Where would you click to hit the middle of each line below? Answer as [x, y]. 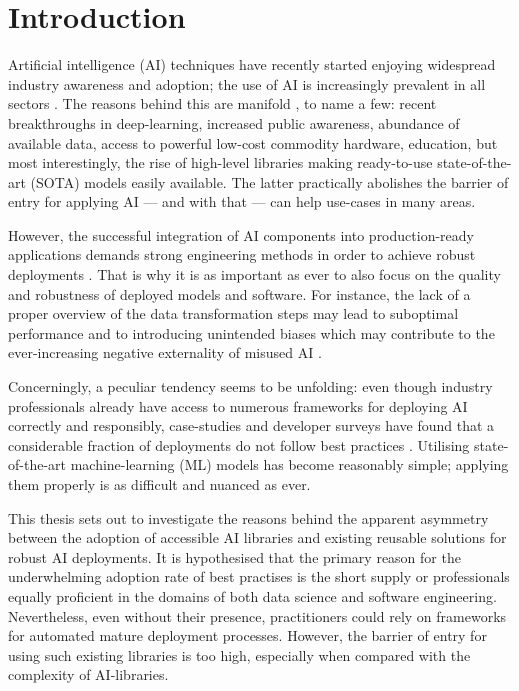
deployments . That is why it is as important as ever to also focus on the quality [254, 274]
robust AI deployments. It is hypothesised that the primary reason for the [234, 556]
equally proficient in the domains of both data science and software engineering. [252, 595]
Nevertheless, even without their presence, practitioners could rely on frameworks [257, 615]
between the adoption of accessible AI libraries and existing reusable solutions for [257, 537]
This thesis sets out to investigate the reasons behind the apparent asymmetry [248, 517]
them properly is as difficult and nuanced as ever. [159, 484]
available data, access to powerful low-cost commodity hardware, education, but [253, 142]
